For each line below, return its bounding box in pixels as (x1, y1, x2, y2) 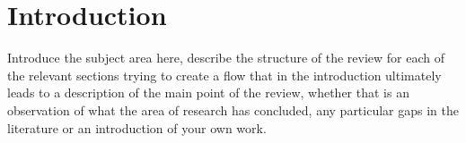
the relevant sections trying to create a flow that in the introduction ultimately (7, 65, 442, 84)
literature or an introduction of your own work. (7, 118, 267, 137)
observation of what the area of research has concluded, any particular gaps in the (7, 100, 459, 119)
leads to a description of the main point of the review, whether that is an (7, 83, 409, 102)
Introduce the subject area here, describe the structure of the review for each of (7, 48, 445, 67)
